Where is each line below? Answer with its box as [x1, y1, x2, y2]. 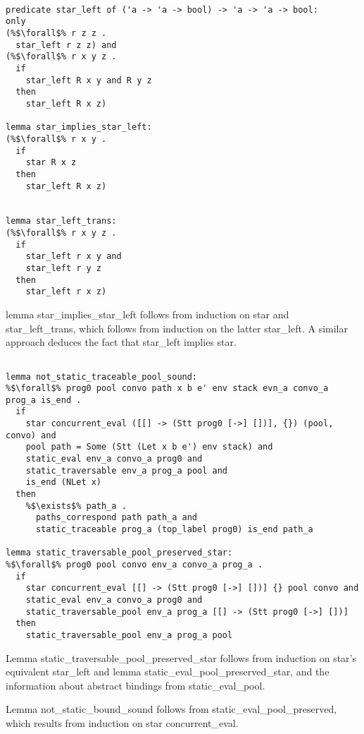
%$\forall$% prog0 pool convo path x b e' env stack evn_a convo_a [6, 383, 329, 394]
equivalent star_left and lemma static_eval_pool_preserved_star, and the [6, 664, 330, 679]
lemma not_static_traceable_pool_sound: [6, 371, 198, 382]
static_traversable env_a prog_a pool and [25, 465, 227, 476]
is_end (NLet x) [25, 477, 102, 488]
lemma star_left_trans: [6, 216, 117, 227]
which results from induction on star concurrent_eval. [6, 715, 239, 730]
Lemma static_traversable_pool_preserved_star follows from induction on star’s [6, 650, 357, 665]
